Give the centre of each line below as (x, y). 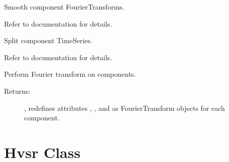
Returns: (17, 91)
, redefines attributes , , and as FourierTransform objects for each (125, 108)
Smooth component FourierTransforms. (64, 7)
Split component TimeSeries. (48, 40)
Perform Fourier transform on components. (70, 74)
